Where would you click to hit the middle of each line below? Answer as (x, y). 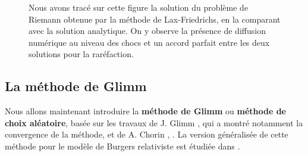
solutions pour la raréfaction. (81, 54)
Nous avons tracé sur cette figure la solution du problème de (139, 7)
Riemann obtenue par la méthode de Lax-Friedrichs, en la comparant (155, 19)
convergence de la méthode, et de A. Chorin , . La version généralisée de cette (147, 134)
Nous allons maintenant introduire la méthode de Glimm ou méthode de (145, 111)
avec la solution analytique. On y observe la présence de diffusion (147, 31)
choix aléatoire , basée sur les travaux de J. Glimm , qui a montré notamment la (154, 122)
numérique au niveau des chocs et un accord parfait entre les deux (149, 42)
